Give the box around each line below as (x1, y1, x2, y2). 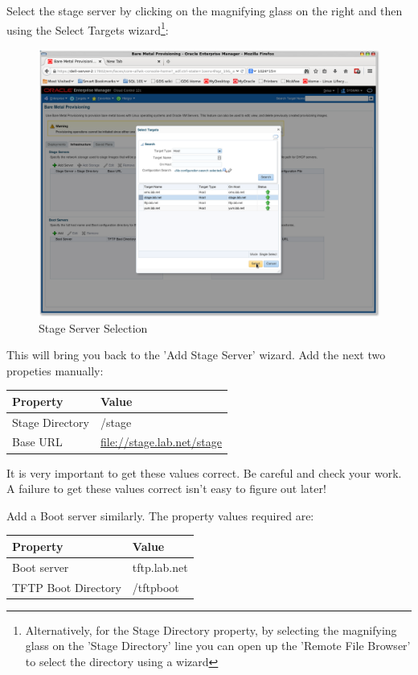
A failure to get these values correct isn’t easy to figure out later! (6, 480, 326, 497)
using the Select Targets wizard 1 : (6, 19, 169, 38)
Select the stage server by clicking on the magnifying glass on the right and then (6, 2, 403, 19)
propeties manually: (6, 362, 104, 379)
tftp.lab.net (132, 558, 188, 575)
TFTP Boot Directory (12, 578, 121, 595)
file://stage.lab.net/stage (100, 433, 222, 450)
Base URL (12, 433, 63, 450)
